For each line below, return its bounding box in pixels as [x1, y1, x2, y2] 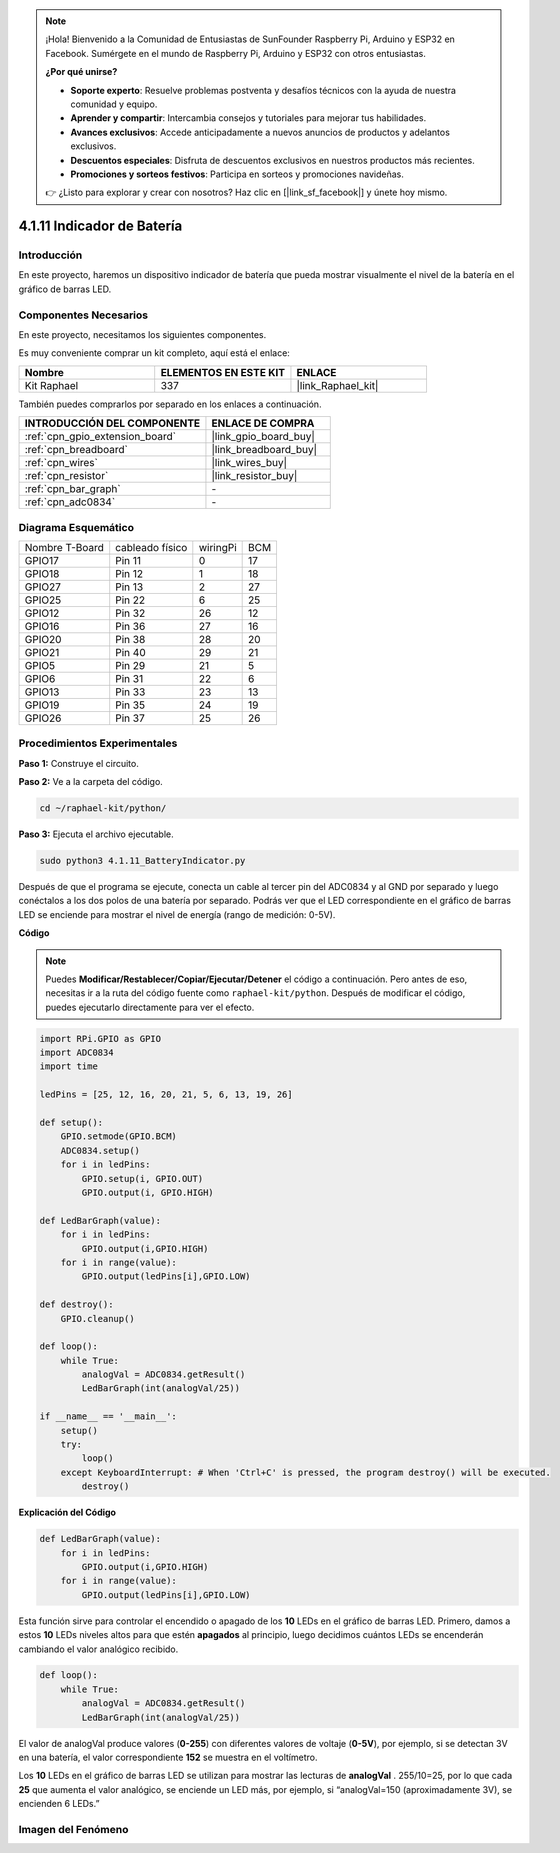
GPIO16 [24, 619, 60, 633]
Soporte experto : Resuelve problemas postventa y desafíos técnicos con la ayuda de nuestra [70, 84, 457, 96]
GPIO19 [24, 698, 60, 712]
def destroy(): [39, 1299, 114, 1310]
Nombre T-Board [24, 540, 105, 554]
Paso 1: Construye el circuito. [18, 757, 139, 769]
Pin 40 [115, 645, 146, 659]
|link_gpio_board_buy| [211, 430, 315, 444]
